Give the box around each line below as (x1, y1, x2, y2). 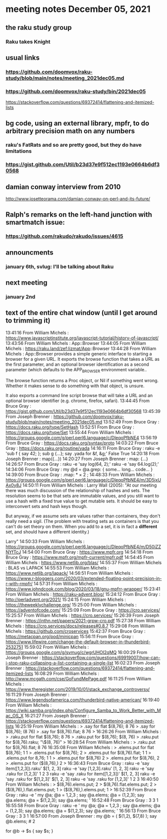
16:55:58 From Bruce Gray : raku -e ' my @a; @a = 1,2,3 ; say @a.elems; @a (5, 802, 161, 808)
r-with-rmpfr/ (5, 581, 33, 587)
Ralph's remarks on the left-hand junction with (5, 210, 153, 219)
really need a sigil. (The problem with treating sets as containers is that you (5, 518, 159, 524)
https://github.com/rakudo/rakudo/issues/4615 (5, 233, 123, 240)
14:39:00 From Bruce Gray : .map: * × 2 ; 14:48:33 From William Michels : (5, 471, 155, 478)
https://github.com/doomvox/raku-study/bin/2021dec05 (5, 88, 146, 95)
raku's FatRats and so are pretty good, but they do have (5, 142, 142, 149)
